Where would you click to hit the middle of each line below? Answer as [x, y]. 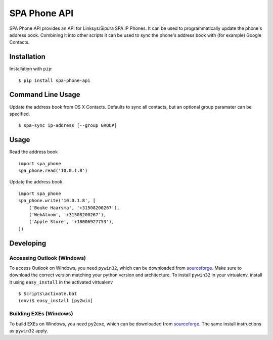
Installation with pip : [31, 69]
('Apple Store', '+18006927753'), [72, 222]
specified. [20, 114]
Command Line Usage [45, 95]
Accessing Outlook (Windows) [48, 258]
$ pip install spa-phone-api [54, 80]
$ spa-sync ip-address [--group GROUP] [68, 126]
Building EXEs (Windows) [41, 314]
